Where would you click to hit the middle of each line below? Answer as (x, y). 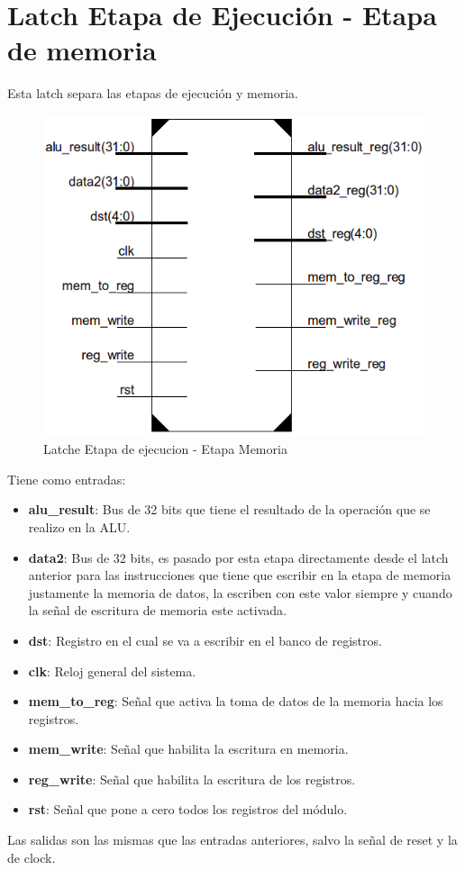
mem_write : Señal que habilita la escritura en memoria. (188, 749)
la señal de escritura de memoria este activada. (157, 610)
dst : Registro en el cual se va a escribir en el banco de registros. (205, 640)
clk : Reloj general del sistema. (112, 671)
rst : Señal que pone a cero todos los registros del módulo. (188, 809)
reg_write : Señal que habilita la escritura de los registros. (192, 779)
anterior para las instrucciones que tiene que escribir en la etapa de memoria (240, 575)
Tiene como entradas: (67, 479)
